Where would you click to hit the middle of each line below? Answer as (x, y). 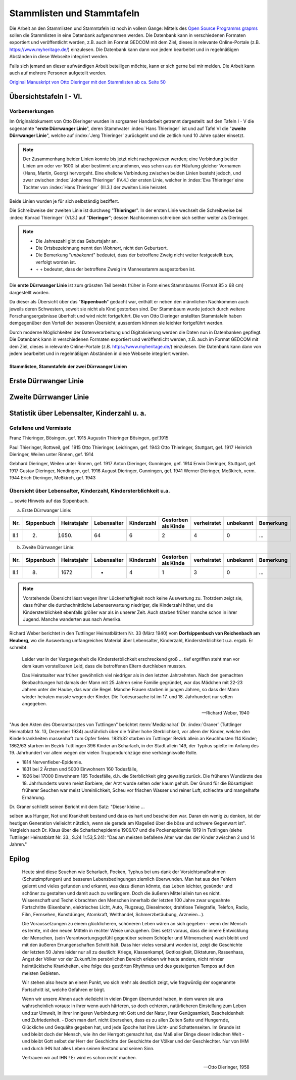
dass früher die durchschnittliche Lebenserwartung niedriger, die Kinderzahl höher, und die (118, 605)
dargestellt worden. (30, 292)
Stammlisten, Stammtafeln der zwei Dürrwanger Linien (68, 366)
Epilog (19, 859)
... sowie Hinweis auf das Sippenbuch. (49, 501)
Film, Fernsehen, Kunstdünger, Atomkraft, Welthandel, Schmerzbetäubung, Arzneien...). (113, 914)
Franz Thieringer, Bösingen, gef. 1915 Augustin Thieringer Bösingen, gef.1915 (89, 438)
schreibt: (18, 648)
